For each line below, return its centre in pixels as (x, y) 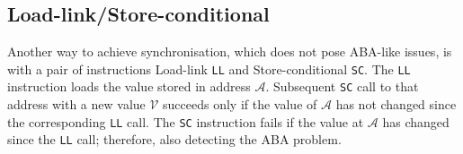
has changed (416, 121)
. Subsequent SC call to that (342, 86)
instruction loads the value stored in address (129, 86)
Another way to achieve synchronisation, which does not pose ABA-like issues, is (230, 51)
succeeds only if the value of (240, 104)
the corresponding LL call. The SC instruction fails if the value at (186, 121)
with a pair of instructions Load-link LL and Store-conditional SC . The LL (209, 68)
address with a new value (76, 104)
